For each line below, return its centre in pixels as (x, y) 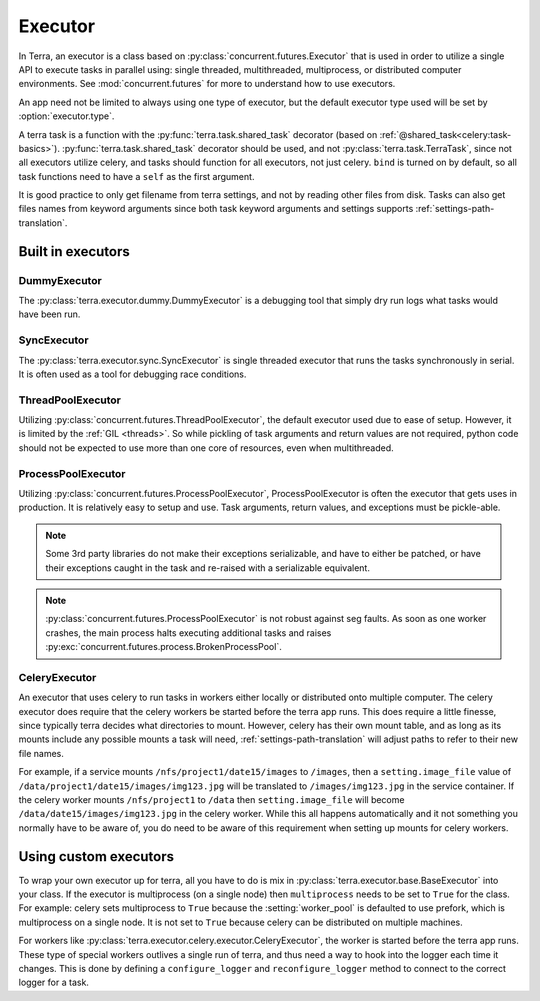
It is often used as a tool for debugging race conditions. (132, 374)
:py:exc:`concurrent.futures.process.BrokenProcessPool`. (163, 647)
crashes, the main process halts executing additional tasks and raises (188, 632)
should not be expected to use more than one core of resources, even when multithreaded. (206, 447)
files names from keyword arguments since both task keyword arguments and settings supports (216, 209)
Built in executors (74, 251)
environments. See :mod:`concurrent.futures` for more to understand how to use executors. (207, 84)
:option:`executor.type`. (66, 116)
